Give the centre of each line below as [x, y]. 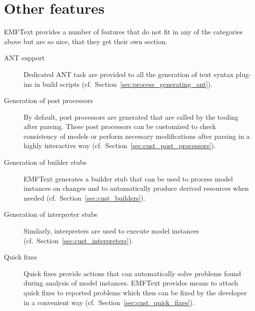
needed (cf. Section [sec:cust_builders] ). [85, 197]
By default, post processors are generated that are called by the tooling [131, 117]
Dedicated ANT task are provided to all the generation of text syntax [129, 74]
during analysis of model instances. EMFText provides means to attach [131, 283]
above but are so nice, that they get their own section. [86, 41]
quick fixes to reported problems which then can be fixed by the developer [135, 292]
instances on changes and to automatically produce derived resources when [136, 188]
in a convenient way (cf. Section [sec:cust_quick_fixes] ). [109, 302]
